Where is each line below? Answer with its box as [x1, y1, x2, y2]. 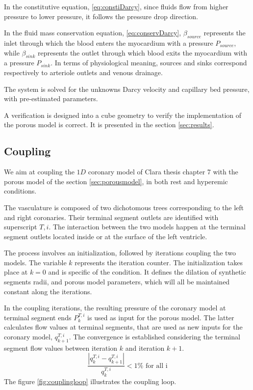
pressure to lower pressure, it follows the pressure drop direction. [4, 11, 198, 21]
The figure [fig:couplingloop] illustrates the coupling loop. [4, 376, 177, 386]
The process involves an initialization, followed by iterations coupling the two [4, 248, 236, 258]
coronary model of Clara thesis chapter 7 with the [88, 167, 238, 177]
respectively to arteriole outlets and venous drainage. [4, 67, 163, 77]
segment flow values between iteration [4, 342, 118, 353]
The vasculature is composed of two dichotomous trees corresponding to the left [4, 202, 244, 212]
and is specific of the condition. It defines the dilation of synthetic [48, 267, 246, 277]
